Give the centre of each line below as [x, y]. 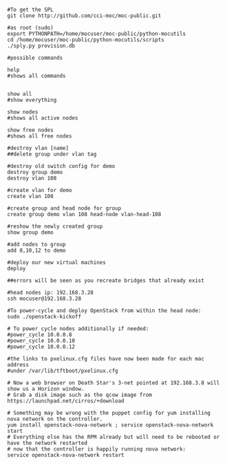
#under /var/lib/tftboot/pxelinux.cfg [63, 371]
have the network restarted [47, 443]
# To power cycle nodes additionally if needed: [78, 329]
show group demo [30, 232]
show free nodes [30, 130]
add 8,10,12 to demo [37, 250]
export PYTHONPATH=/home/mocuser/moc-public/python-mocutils [97, 34]
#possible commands [35, 58]
